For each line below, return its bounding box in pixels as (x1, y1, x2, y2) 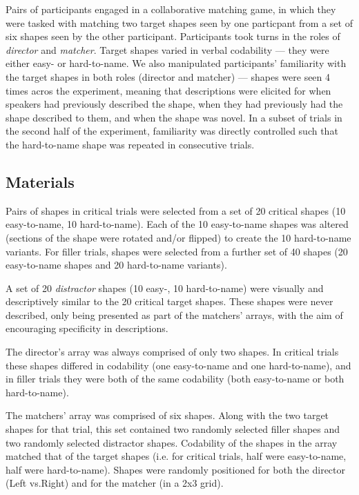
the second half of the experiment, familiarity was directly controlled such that (6, 124, 338, 138)
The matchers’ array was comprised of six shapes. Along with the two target (6, 408, 329, 423)
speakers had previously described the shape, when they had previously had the (6, 97, 343, 111)
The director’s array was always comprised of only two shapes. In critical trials (6, 344, 339, 359)
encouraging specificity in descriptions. (6, 321, 168, 336)
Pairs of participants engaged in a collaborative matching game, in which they (6, 2, 336, 16)
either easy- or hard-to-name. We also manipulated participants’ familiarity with (6, 56, 347, 70)
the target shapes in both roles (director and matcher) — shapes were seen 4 (6, 69, 331, 84)
